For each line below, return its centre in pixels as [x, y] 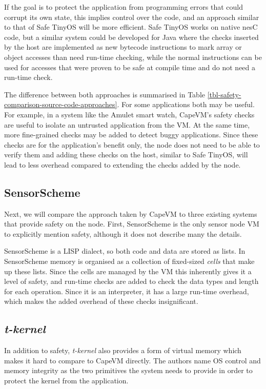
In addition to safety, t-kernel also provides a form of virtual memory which [123, 350]
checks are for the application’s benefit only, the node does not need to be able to [132, 144]
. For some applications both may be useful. [186, 104]
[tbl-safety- [224, 94]
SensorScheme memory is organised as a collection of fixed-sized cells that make [129, 261]
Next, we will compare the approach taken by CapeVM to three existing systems [131, 213]
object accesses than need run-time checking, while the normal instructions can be [133, 57]
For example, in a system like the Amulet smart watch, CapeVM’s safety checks [129, 114]
